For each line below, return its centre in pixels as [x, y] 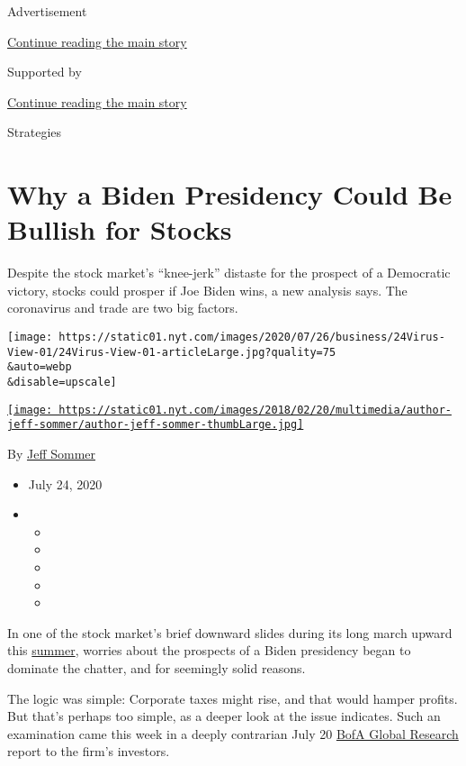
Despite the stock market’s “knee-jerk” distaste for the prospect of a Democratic [229, 273]
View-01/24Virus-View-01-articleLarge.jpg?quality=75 [172, 352]
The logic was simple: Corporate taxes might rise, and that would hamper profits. [233, 698]
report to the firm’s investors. [89, 751]
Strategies [35, 132]
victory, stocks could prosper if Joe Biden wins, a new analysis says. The [207, 290]
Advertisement [47, 11]
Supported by [45, 72]
